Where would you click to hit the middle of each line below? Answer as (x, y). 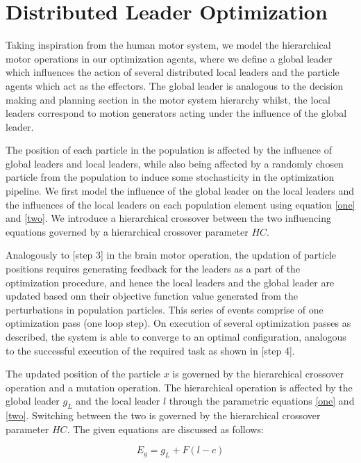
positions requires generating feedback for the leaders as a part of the (153, 269)
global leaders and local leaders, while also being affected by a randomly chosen (175, 163)
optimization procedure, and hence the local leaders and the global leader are (170, 282)
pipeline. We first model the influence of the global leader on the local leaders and (180, 191)
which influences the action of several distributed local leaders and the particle (173, 72)
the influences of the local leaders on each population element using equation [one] (180, 204)
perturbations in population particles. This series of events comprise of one (165, 309)
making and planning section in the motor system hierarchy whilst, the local (168, 99)
